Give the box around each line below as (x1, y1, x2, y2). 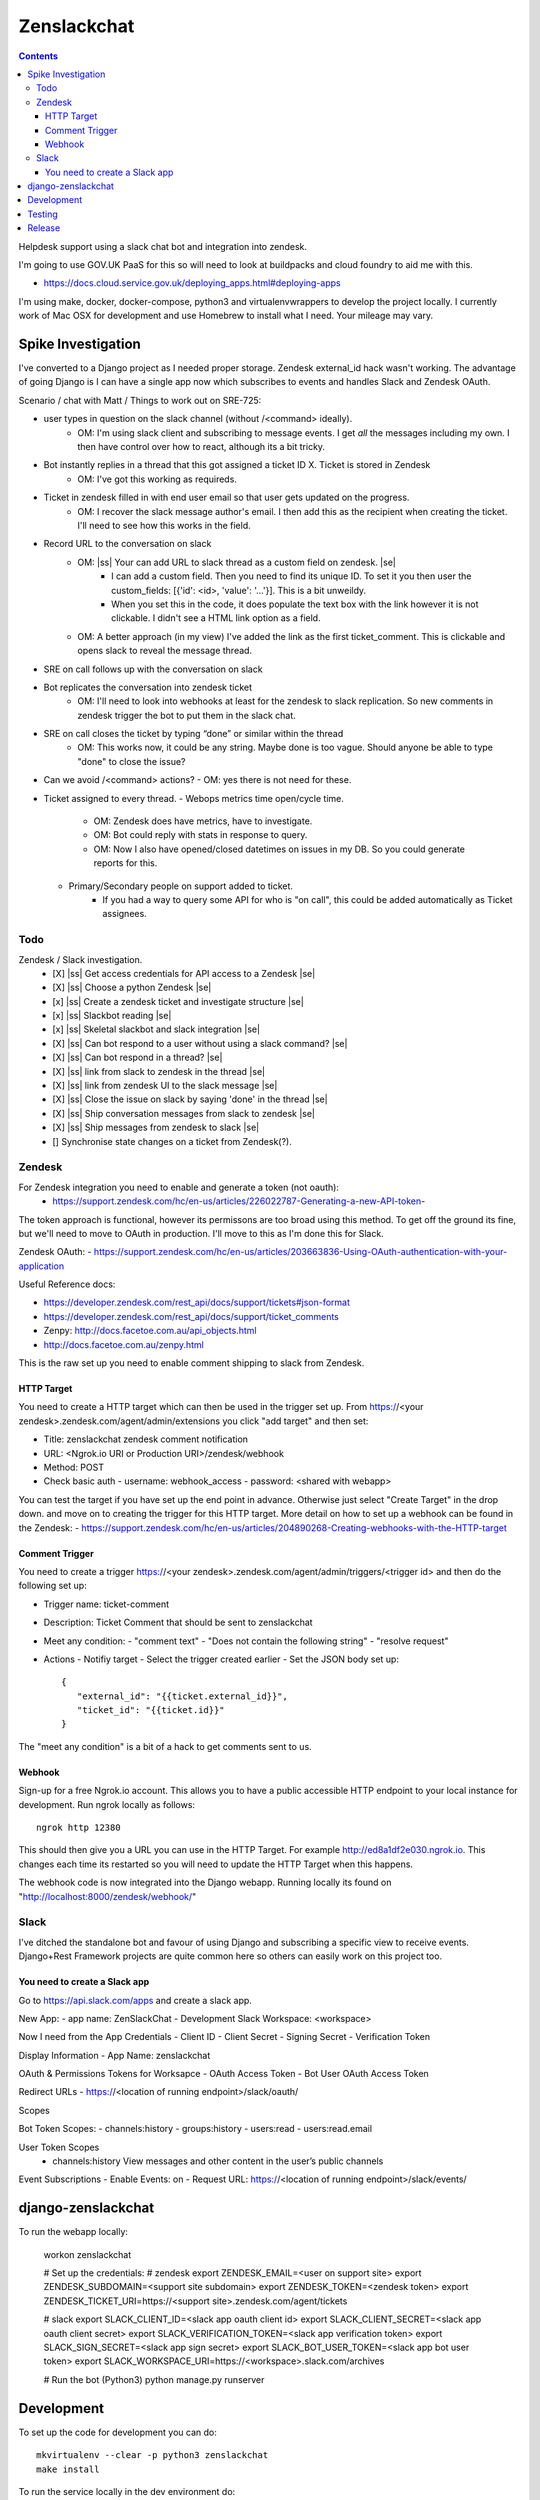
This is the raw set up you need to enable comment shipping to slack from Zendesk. (18, 1357, 365, 1369)
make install (36, 2463, 100, 2475)
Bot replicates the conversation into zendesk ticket (43, 681, 253, 693)
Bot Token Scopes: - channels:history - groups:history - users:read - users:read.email (18, 2123, 373, 2135)
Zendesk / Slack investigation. (18, 953, 143, 965)
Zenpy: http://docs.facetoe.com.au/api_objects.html (43, 1325, 257, 1337)
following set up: (18, 1580, 87, 1592)
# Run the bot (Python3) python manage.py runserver (43, 2373, 265, 2385)
